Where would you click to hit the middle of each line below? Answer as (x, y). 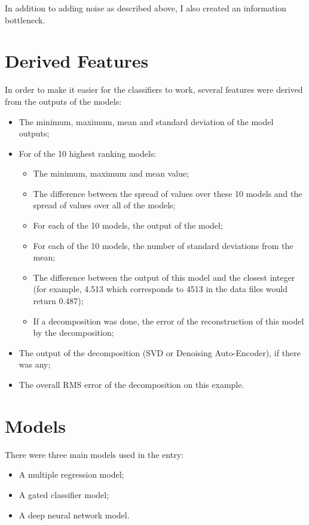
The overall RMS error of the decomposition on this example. (131, 384)
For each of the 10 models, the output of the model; (128, 225)
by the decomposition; (74, 333)
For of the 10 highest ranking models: (88, 153)
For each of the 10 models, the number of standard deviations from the (163, 245)
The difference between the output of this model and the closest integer (164, 277)
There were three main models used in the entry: (94, 454)
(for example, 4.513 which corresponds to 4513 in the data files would (160, 289)
